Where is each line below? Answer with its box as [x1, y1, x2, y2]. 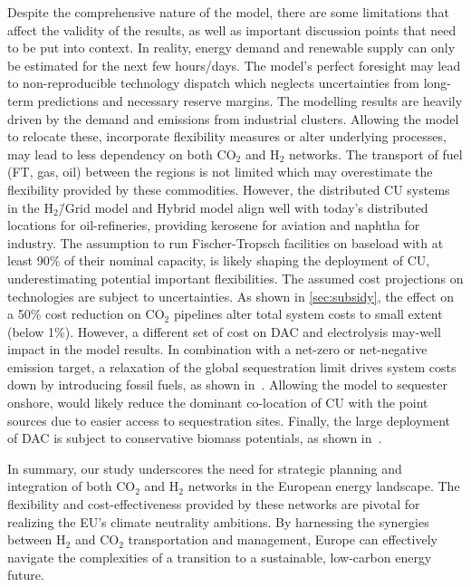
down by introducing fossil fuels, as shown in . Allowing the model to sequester [7, 375, 447, 394]
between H [7, 530, 66, 549]
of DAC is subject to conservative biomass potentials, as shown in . [7, 428, 382, 447]
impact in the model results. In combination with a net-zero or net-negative [7, 340, 428, 359]
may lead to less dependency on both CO [7, 144, 236, 163]
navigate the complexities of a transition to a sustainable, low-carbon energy [7, 547, 432, 566]
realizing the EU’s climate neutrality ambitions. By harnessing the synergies [7, 512, 429, 531]
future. [7, 565, 44, 584]
